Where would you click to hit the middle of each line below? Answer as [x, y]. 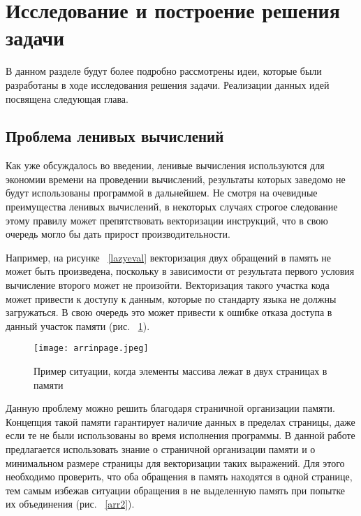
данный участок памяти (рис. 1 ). [78, 325]
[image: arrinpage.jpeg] [91, 349]
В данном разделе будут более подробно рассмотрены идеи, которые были [164, 71]
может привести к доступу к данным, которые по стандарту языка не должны [171, 298]
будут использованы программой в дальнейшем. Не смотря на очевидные [162, 193]
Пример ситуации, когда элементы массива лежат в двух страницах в [180, 371]
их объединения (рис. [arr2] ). [70, 504]
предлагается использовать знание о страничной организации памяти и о [161, 449]
